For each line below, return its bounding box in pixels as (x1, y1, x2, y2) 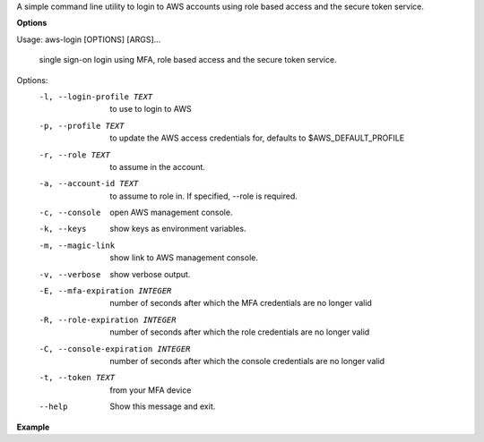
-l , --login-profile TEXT (39, 91, 153, 102)
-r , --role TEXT (39, 149, 111, 160)
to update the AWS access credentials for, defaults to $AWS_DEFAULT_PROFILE (109, 132, 405, 143)
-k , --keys (39, 224, 87, 234)
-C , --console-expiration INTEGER (39, 344, 191, 353)
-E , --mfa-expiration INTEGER (39, 286, 172, 296)
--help (39, 402, 68, 412)
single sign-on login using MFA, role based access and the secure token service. (39, 55, 337, 65)
